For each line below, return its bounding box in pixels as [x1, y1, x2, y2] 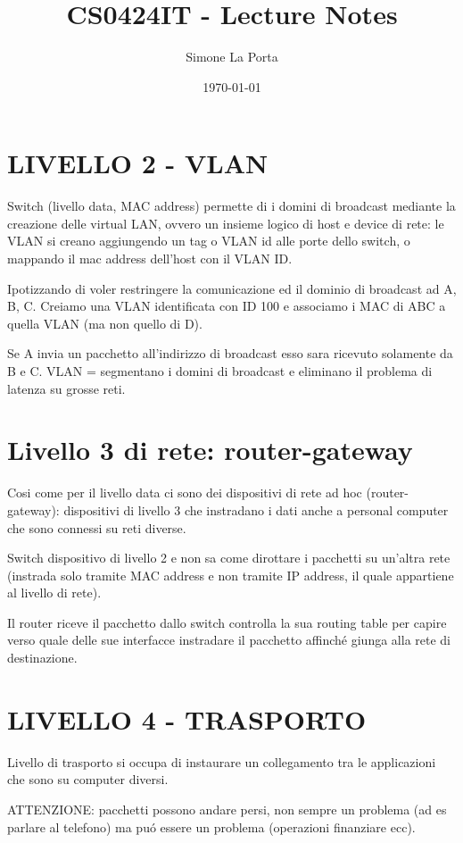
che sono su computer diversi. [7, 770, 169, 789]
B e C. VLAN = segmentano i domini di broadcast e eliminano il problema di [7, 362, 433, 380]
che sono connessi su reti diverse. [7, 518, 186, 537]
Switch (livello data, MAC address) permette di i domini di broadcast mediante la [7, 196, 456, 215]
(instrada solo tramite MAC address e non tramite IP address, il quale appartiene [7, 565, 454, 584]
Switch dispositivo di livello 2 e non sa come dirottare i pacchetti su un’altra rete [7, 548, 451, 567]
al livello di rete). [7, 583, 102, 602]
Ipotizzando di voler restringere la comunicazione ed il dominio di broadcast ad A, [7, 279, 457, 297]
